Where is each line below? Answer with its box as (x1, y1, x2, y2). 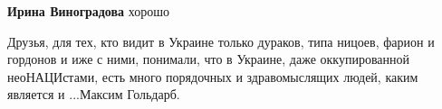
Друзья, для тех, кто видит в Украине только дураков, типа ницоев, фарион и (7, 32, 435, 50)
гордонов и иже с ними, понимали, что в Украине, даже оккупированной (7, 50, 410, 68)
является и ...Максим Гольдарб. (7, 85, 180, 104)
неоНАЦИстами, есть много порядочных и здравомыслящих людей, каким (7, 67, 418, 86)
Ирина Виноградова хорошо (7, 2, 170, 20)
